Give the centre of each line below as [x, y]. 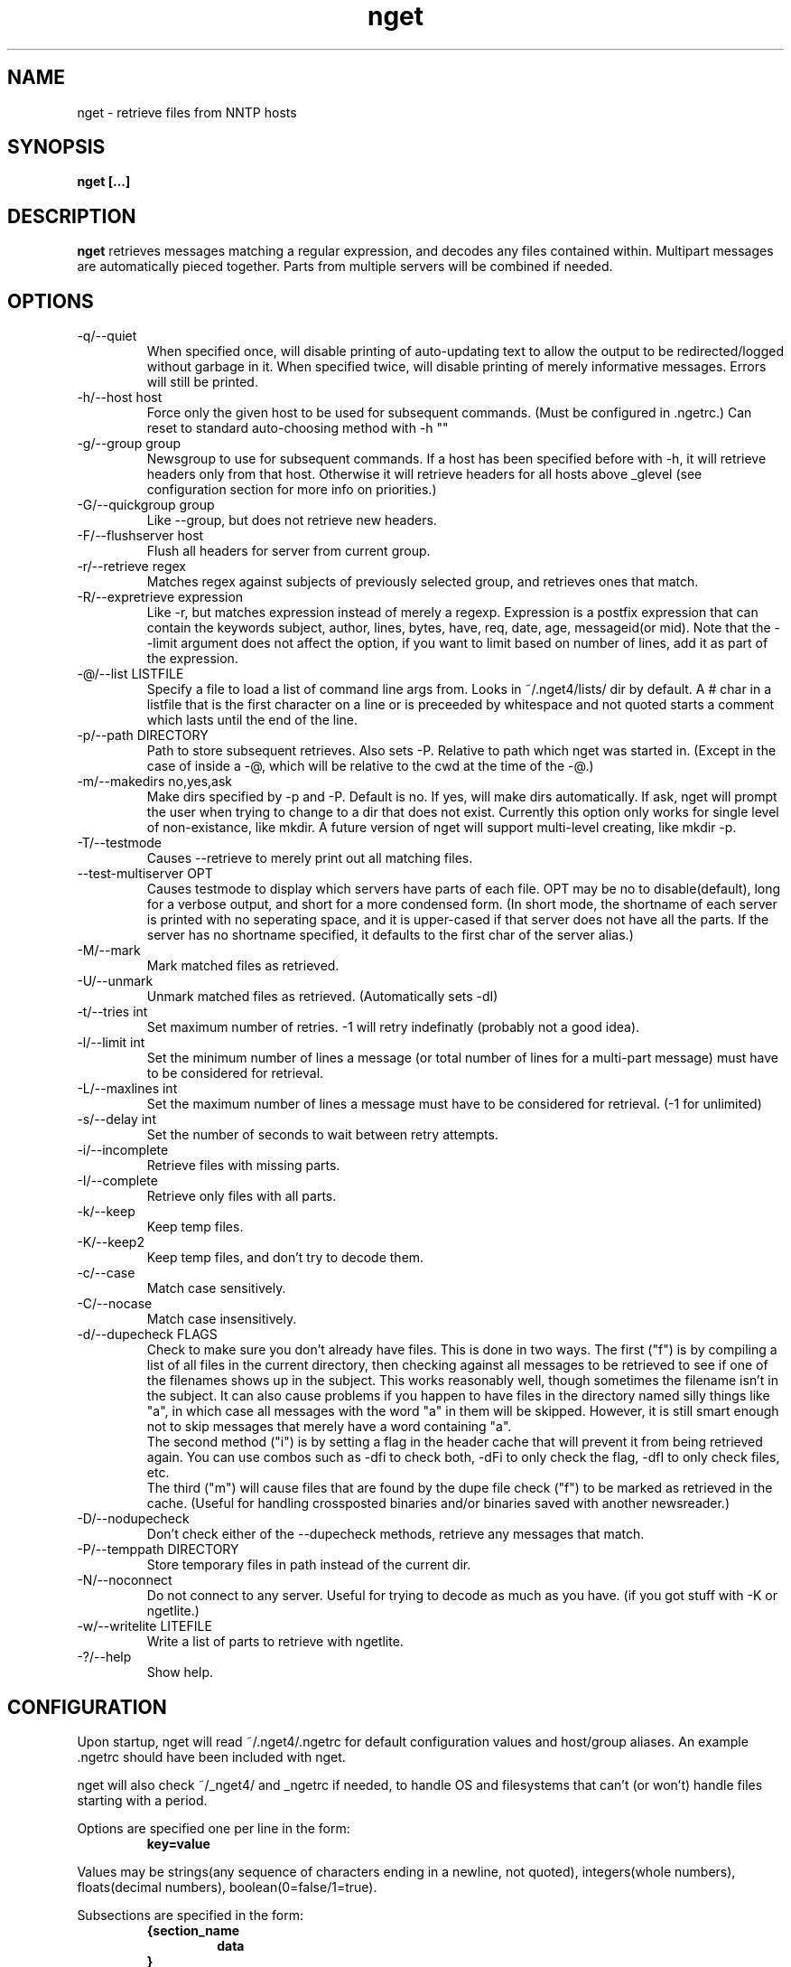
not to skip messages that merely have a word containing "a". [329, 1427]
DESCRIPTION [72, 216]
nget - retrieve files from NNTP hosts [187, 112]
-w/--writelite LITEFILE [144, 1626]
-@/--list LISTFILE [130, 674]
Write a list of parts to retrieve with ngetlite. [275, 1642]
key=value [178, 1843]
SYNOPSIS [56, 147]
